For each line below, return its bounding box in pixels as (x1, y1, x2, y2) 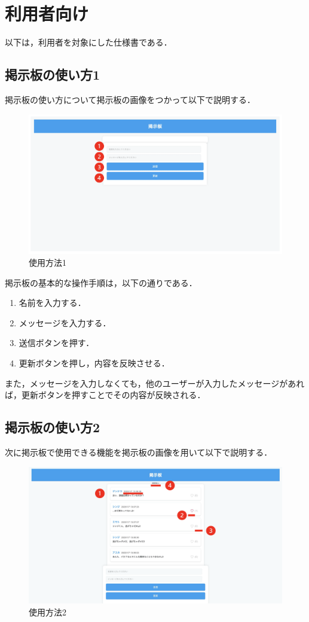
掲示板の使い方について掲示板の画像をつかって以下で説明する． (5, 93, 255, 105)
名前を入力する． (19, 296, 86, 309)
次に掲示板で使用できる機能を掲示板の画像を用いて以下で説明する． (5, 446, 273, 458)
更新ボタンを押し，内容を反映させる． (19, 357, 170, 369)
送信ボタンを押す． (19, 336, 94, 349)
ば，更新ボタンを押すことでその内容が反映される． (5, 389, 206, 401)
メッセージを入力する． (19, 316, 111, 329)
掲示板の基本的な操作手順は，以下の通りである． (5, 276, 197, 289)
